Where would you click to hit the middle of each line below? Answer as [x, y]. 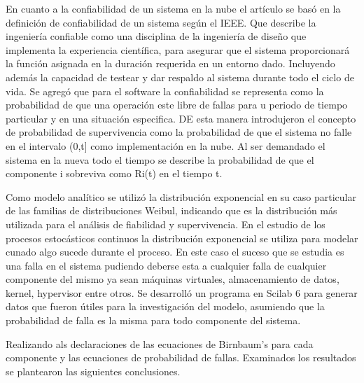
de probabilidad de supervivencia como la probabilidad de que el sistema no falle [179, 132]
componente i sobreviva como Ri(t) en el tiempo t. [114, 173]
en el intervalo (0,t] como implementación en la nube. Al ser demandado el [166, 145]
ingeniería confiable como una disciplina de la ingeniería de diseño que [156, 36]
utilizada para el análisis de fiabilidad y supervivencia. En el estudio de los [166, 224]
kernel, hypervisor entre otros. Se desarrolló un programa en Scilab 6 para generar [182, 292]
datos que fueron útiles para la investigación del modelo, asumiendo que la [165, 306]
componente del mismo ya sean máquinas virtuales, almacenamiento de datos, [173, 279]
